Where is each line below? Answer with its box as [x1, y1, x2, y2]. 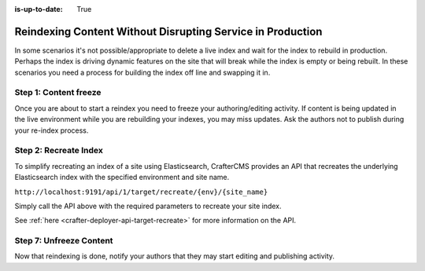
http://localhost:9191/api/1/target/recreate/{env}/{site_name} [14, 187, 268, 196]
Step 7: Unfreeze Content [14, 236, 113, 247]
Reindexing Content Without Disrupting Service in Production [14, 24, 323, 38]
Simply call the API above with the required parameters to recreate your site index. [14, 201, 283, 211]
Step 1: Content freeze [14, 87, 102, 98]
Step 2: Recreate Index [14, 145, 104, 156]
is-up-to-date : [14, 5, 63, 13]
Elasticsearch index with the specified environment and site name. [14, 173, 230, 182]
